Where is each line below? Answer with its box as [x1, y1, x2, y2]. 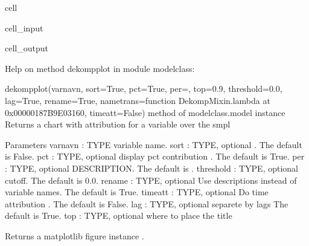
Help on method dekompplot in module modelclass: [5, 62, 195, 74]
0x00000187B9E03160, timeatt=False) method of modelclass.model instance [5, 106, 285, 118]
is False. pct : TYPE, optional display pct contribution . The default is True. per [5, 150, 305, 163]
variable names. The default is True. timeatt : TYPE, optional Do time [5, 186, 269, 198]
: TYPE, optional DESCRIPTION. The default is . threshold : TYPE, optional [5, 161, 298, 174]
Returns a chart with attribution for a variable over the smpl [5, 118, 231, 131]
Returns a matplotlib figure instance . [5, 229, 144, 242]
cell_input [5, 21, 43, 34]
